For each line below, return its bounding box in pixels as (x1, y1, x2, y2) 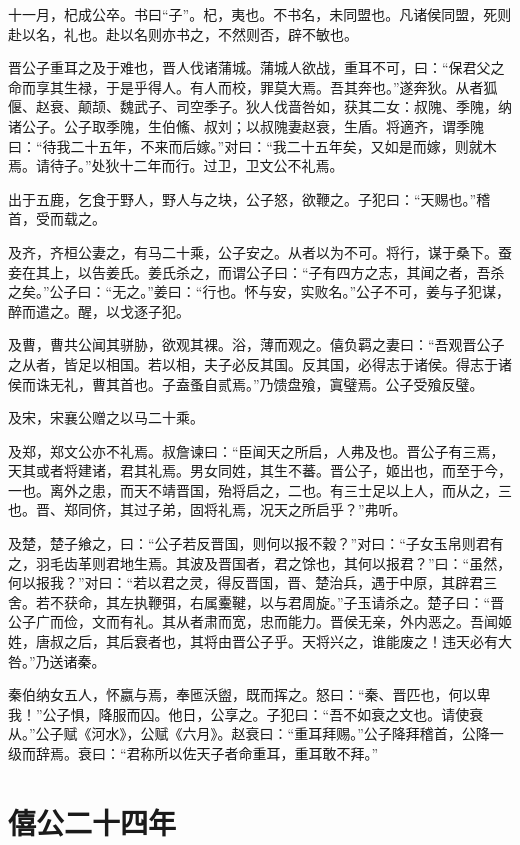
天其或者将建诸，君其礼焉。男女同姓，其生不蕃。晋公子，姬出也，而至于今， (8, 460, 512, 481)
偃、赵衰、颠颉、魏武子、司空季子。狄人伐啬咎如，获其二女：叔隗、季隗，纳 (8, 96, 512, 117)
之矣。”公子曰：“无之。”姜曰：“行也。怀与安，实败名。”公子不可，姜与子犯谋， (8, 281, 511, 302)
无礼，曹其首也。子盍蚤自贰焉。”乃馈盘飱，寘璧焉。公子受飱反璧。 (49, 373, 484, 394)
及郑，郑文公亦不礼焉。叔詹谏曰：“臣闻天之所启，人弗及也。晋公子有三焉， (8, 440, 505, 461)
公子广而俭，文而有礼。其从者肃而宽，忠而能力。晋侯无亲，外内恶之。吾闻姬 (8, 611, 512, 632)
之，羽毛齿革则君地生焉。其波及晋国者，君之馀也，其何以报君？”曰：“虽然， (8, 552, 512, 573)
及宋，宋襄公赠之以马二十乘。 (8, 407, 204, 428)
